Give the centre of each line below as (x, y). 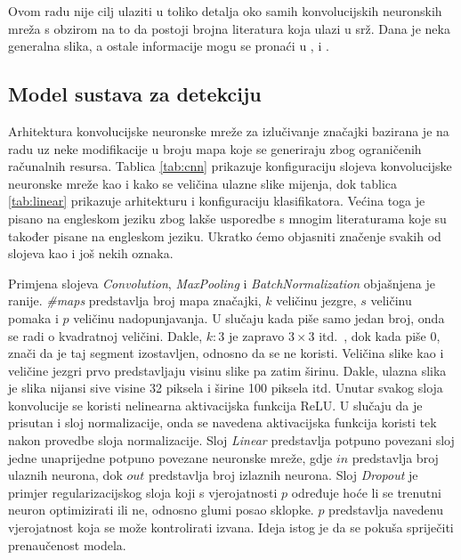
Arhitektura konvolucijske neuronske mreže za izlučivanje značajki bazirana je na (229, 130)
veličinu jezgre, (316, 300)
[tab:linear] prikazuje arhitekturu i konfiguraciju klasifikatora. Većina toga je (217, 201)
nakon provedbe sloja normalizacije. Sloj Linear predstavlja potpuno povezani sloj (231, 440)
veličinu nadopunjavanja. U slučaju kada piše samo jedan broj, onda (259, 317)
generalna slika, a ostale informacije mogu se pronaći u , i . (169, 46)
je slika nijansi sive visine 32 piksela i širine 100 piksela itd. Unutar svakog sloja (226, 388)
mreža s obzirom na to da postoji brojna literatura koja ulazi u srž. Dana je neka (229, 28)
